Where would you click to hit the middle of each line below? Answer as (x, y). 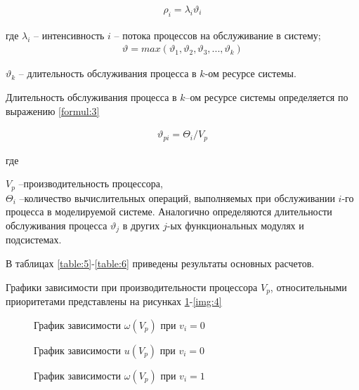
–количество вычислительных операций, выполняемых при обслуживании (177, 197)
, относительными (308, 287)
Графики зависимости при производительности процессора (132, 287)
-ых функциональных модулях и (235, 225)
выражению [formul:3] (53, 110)
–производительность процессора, (91, 183)
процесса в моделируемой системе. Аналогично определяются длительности (169, 211)
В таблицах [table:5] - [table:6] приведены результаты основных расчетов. (160, 263)
